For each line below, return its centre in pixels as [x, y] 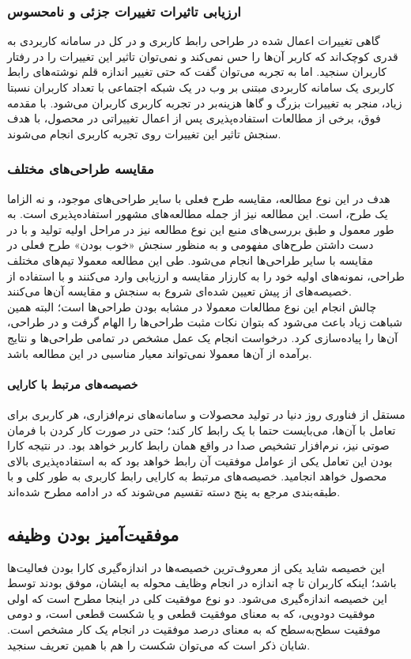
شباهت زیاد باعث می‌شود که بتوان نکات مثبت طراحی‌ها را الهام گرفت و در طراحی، [205, 322]
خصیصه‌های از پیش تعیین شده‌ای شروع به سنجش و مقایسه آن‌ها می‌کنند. [179, 291]
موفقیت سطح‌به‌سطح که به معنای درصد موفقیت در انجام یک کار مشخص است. [194, 629]
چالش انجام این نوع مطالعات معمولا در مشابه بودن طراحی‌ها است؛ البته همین [192, 306]
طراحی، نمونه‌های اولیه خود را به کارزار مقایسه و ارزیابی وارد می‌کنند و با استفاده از [206, 275]
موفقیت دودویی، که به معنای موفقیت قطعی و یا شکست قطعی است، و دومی [191, 614]
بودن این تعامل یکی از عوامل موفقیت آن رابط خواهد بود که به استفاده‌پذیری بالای [200, 460]
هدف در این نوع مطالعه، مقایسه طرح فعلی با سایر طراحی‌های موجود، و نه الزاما [199, 198]
